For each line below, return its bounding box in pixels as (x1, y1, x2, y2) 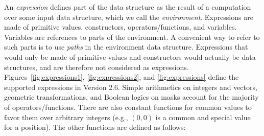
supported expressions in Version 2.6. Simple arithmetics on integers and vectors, (4, 81, 257, 92)
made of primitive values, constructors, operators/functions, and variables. (4, 21, 237, 32)
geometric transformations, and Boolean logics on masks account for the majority (4, 92, 259, 102)
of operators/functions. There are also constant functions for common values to (4, 101, 252, 112)
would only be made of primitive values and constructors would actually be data (4, 51, 256, 62)
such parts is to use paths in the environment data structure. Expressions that (4, 41, 248, 52)
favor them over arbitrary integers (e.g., (4, 111, 128, 122)
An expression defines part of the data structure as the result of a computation (4, 2, 251, 12)
